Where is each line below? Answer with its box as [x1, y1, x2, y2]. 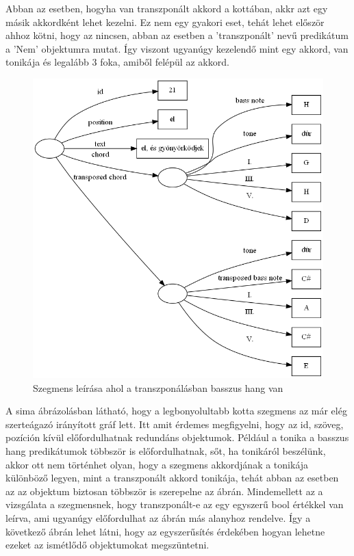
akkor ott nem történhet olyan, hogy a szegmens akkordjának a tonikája [5, 457, 309, 471]
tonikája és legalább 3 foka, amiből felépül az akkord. [5, 55, 229, 69]
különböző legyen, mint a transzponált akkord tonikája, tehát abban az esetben [5, 471, 339, 485]
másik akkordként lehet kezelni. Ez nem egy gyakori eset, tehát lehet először [5, 14, 325, 29]
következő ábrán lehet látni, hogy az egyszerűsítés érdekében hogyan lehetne [5, 524, 325, 538]
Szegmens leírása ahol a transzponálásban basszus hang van [33, 380, 283, 395]
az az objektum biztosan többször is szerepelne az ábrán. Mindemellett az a [5, 484, 323, 498]
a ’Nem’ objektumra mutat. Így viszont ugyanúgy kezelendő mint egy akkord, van [5, 41, 349, 55]
